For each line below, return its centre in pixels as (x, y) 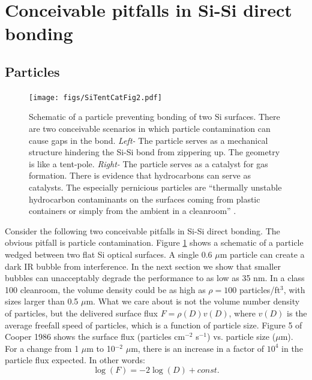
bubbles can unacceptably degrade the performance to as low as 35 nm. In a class (155, 278)
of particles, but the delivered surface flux (82, 313)
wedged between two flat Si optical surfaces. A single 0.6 (109, 254)
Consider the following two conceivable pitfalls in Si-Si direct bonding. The (142, 230)
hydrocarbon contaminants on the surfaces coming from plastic (145, 199)
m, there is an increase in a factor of (198, 348)
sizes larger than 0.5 (42, 301)
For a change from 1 (42, 348)
